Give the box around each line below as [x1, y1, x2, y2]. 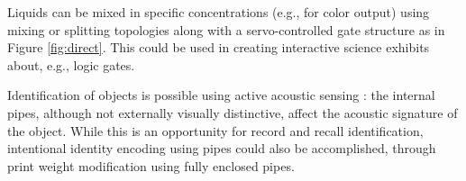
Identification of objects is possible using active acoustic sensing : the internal [7, 86, 435, 104]
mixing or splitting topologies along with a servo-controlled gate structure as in [7, 20, 445, 39]
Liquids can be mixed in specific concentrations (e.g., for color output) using [7, 3, 430, 21]
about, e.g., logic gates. [7, 55, 135, 74]
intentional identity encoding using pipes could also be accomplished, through [7, 139, 436, 158]
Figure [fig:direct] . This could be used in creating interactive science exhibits [7, 38, 430, 57]
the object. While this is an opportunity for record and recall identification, [7, 121, 424, 140]
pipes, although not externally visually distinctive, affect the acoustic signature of [7, 103, 458, 122]
